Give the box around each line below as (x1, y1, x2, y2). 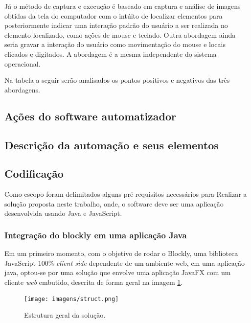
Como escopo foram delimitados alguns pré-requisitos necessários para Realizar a (4, 189, 247, 199)
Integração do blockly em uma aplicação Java (4, 229, 187, 241)
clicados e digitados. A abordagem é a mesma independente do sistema (4, 48, 217, 59)
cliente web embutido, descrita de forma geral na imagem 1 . (4, 277, 183, 287)
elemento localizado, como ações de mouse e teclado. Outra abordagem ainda (4, 29, 236, 40)
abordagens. (4, 84, 40, 94)
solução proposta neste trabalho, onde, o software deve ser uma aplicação (4, 198, 224, 208)
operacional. (4, 58, 41, 69)
